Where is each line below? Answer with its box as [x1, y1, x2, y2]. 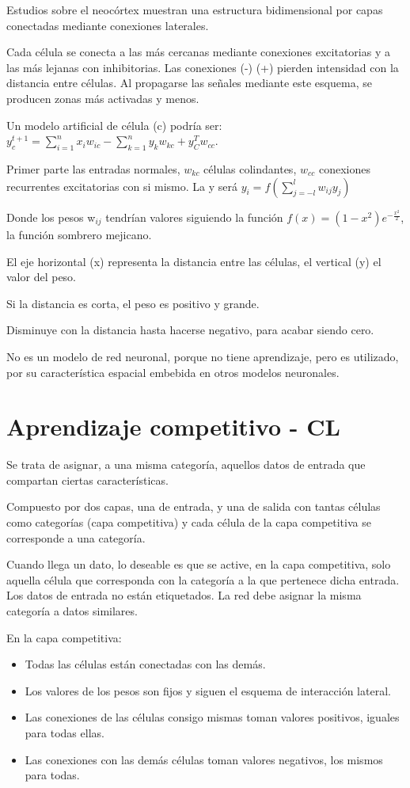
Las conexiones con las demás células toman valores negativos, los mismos [25, 751, 383, 767]
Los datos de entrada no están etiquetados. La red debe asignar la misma [6, 587, 362, 603]
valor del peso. [6, 268, 77, 285]
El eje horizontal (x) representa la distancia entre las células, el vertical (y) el [6, 253, 382, 269]
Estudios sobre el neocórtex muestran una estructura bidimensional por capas [6, 2, 383, 17]
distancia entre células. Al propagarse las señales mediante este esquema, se [6, 74, 372, 91]
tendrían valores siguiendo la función [105, 209, 283, 226]
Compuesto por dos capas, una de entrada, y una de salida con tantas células [6, 498, 381, 515]
